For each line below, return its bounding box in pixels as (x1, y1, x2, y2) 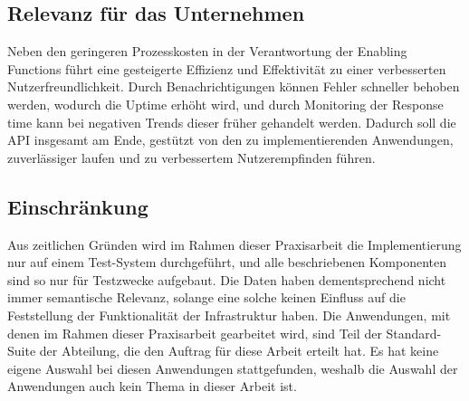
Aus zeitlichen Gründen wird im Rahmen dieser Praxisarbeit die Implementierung (7, 234, 462, 253)
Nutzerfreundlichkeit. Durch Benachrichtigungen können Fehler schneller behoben (7, 77, 460, 96)
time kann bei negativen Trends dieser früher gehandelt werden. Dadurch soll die (7, 112, 456, 131)
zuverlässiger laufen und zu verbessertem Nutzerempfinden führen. (7, 148, 376, 167)
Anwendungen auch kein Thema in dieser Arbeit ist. (7, 377, 297, 396)
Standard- (386, 323, 442, 342)
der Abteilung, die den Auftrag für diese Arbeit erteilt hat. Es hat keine (39, 341, 439, 360)
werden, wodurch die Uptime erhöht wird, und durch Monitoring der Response (7, 94, 444, 113)
